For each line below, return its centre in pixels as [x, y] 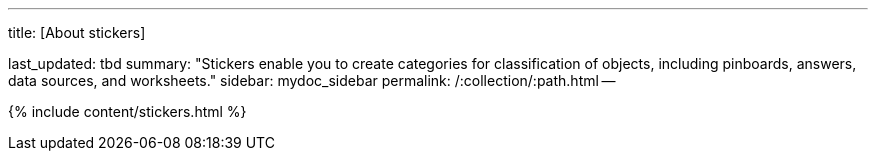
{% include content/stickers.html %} [127, 111]
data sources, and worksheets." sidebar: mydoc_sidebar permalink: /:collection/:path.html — [312, 80]
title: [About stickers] [77, 32]
